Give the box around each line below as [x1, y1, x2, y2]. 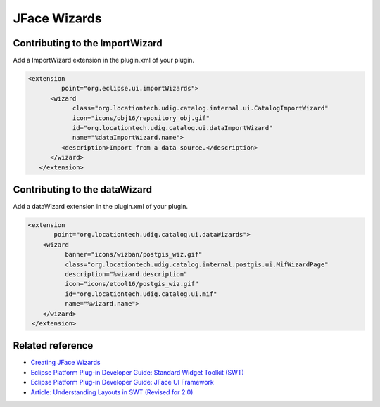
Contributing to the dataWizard [13, 183, 153, 195]
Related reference [13, 340, 94, 351]
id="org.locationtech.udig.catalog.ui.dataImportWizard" [72, 124, 273, 131]
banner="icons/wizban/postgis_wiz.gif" [64, 250, 203, 259]
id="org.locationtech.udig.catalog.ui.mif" [64, 290, 217, 298]
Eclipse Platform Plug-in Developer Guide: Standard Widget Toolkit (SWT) [30, 368, 244, 376]
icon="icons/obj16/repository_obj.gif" [72, 114, 210, 122]
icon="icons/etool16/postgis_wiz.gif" [64, 280, 199, 288]
